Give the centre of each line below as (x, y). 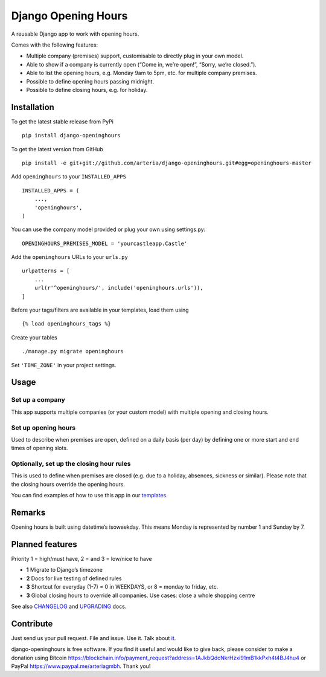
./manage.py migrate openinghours (73, 352)
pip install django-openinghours (71, 136)
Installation (33, 107)
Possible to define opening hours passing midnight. (90, 81)
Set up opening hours (43, 428)
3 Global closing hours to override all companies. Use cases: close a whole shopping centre (141, 595)
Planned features (44, 544)
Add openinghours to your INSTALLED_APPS (69, 177)
